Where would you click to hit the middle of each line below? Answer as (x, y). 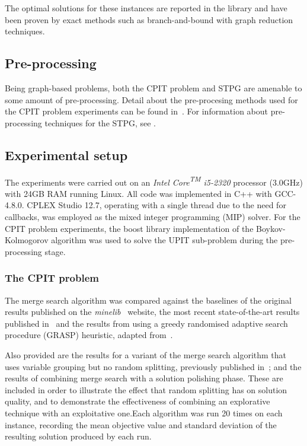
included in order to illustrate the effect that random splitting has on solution (146, 389)
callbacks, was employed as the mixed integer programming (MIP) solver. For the (153, 216)
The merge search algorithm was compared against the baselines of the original (148, 300)
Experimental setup (66, 154)
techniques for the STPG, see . (100, 122)
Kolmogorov (27, 240)
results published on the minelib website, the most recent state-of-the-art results (152, 312)
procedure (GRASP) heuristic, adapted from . (89, 335)
